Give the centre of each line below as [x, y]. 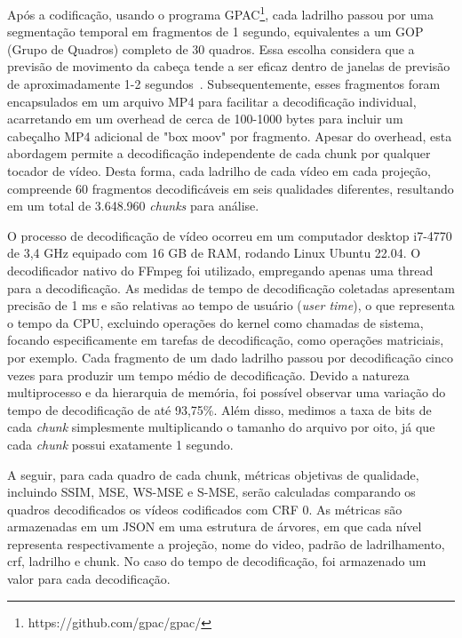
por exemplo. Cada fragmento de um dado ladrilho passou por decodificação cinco [230, 357]
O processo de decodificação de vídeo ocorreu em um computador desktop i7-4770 [230, 235]
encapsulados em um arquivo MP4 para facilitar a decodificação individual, [212, 101]
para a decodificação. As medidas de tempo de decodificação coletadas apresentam [231, 287]
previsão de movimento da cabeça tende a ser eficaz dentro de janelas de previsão [229, 66]
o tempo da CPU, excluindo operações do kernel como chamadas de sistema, [215, 322]
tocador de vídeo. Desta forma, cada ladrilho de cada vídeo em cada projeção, [219, 171]
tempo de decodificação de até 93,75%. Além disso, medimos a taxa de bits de [219, 409]
